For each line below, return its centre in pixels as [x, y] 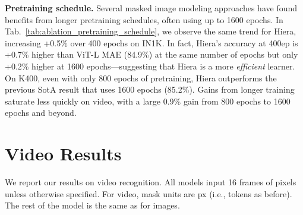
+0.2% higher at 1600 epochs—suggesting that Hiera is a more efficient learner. [150, 66]
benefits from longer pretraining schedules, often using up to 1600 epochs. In [144, 19]
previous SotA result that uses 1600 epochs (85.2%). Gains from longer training [150, 89]
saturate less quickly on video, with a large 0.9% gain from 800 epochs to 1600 [148, 101]
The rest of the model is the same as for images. [92, 205]
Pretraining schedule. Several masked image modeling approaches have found [151, 8]
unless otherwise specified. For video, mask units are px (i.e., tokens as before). [149, 193]
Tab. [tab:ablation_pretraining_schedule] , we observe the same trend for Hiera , [151, 31]
